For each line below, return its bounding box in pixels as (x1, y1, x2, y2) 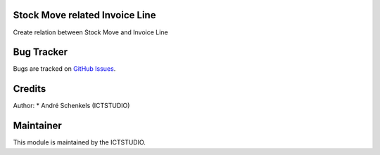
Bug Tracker (13, 46, 68, 58)
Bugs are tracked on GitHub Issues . (13, 65, 116, 73)
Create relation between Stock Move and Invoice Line (13, 28, 168, 36)
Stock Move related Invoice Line (13, 9, 156, 21)
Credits (13, 83, 46, 95)
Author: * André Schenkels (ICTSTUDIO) (13, 102, 130, 110)
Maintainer (13, 120, 63, 132)
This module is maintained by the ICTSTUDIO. (13, 138, 146, 147)
